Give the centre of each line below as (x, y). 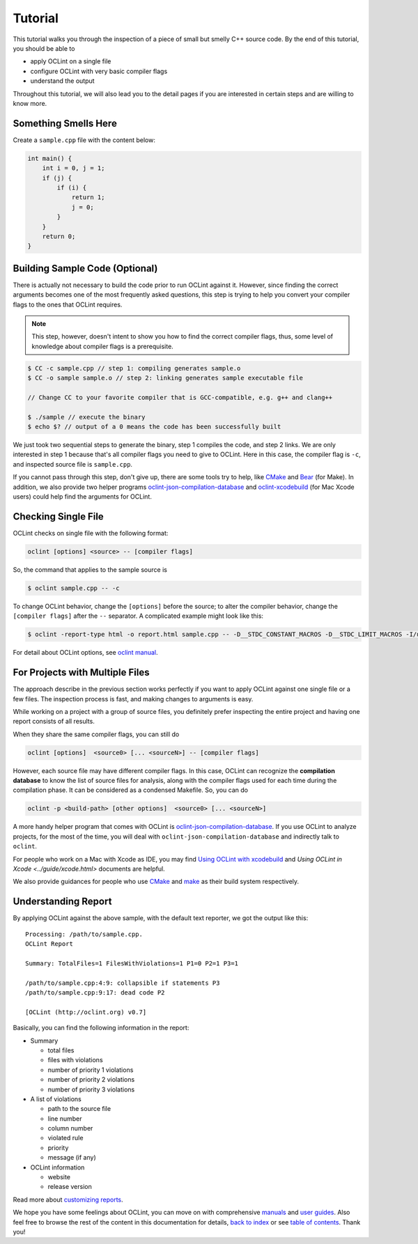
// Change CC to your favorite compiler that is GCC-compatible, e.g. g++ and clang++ (180, 397)
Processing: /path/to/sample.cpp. (84, 934)
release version (70, 1187)
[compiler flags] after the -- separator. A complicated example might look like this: (138, 616)
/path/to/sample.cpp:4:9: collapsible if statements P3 (123, 983)
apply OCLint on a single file (71, 61)
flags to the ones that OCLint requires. (68, 304)
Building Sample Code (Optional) (85, 268)
